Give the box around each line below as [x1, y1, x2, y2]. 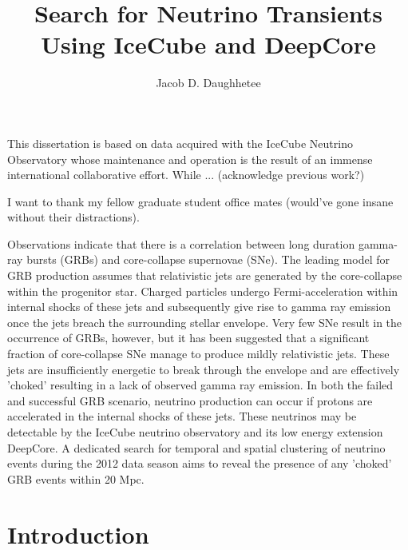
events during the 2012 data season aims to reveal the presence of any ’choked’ [7, 455, 392, 472]
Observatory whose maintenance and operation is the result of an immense [7, 150, 373, 167]
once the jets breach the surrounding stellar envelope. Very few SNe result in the [7, 313, 402, 330]
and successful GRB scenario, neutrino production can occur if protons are [7, 392, 373, 409]
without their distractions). [7, 209, 140, 225]
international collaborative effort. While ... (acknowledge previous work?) [7, 166, 365, 183]
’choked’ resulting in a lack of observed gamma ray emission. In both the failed [7, 377, 394, 393]
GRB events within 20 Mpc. [7, 470, 145, 487]
